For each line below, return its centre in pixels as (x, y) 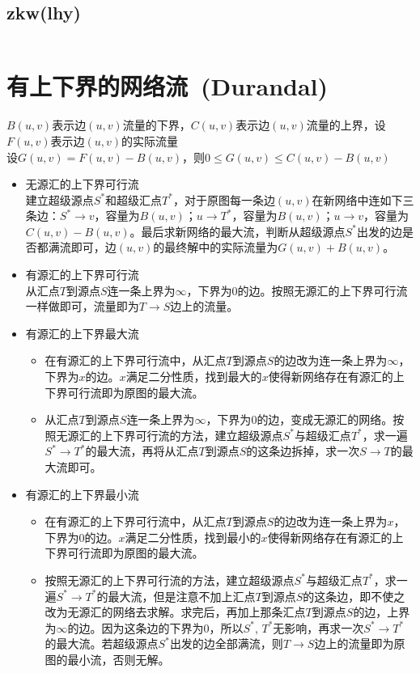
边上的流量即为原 (360, 643)
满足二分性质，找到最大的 (194, 377)
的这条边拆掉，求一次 (303, 451)
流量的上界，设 (346, 125)
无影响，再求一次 (318, 627)
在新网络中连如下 (357, 199)
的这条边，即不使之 (354, 596)
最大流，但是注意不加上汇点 (182, 596)
